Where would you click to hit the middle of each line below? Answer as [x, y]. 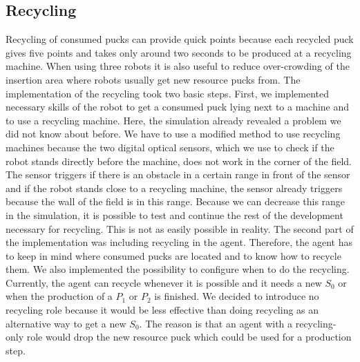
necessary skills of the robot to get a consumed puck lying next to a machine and [178, 107]
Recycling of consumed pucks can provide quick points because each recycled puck [180, 39]
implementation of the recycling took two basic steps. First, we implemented [167, 93]
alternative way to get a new [66, 323]
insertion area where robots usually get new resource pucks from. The [153, 79]
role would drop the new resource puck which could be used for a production [189, 337]
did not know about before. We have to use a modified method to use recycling [173, 134]
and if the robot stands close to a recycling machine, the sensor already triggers [174, 188]
